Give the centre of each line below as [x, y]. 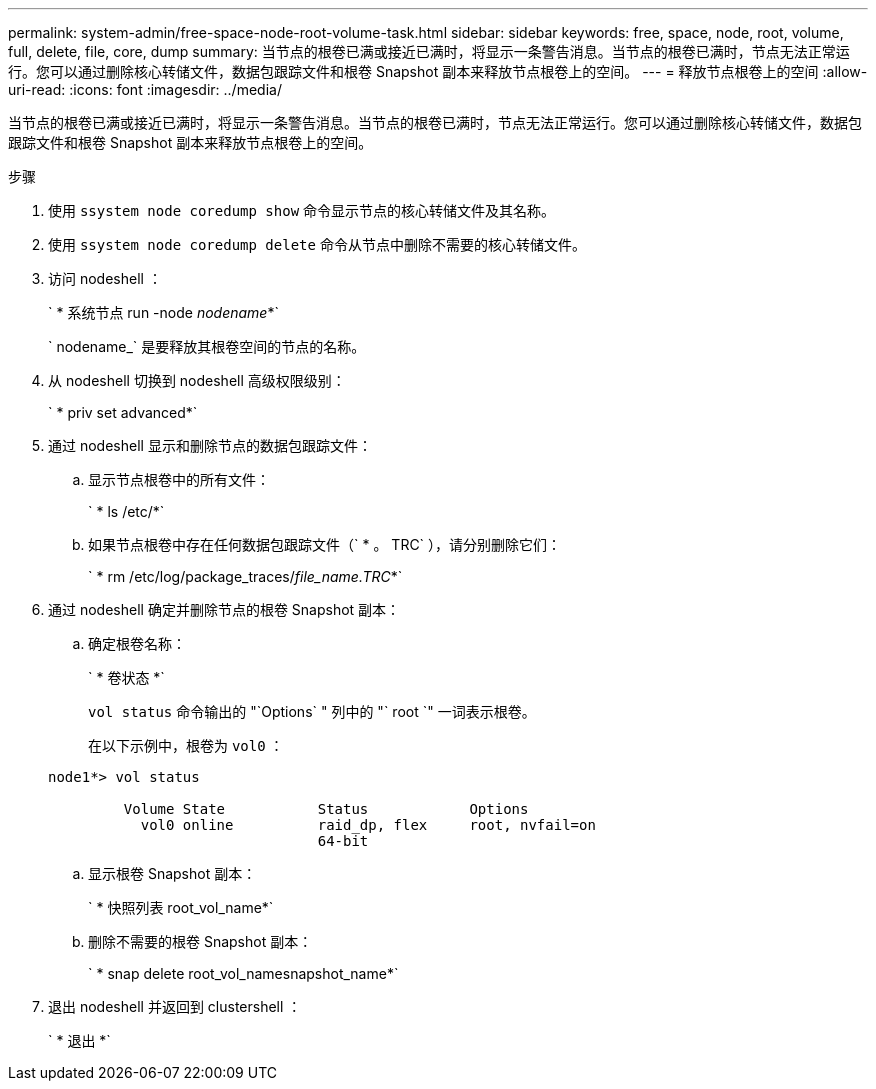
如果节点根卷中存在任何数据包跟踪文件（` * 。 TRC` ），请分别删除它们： [325, 544]
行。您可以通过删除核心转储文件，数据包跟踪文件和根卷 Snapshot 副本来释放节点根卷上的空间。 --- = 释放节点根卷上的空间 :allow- [438, 71]
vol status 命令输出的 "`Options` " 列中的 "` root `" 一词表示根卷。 [312, 711]
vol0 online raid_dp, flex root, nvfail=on [368, 825]
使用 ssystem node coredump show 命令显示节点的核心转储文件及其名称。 [302, 210]
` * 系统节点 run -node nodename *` [163, 312]
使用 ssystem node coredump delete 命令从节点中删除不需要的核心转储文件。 [317, 244]
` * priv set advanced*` [123, 412]
